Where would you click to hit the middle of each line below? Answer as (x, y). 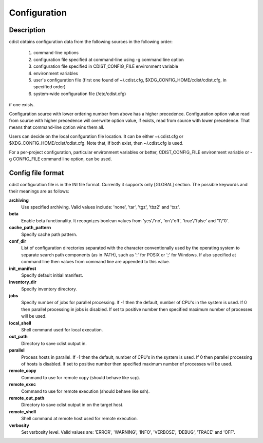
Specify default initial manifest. (52, 275)
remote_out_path (27, 398)
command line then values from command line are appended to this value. (95, 262)
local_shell (20, 323)
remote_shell (22, 411)
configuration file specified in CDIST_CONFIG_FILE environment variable (106, 66)
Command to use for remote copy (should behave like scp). (81, 377)
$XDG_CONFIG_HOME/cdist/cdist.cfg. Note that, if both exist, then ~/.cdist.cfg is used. (96, 143)
